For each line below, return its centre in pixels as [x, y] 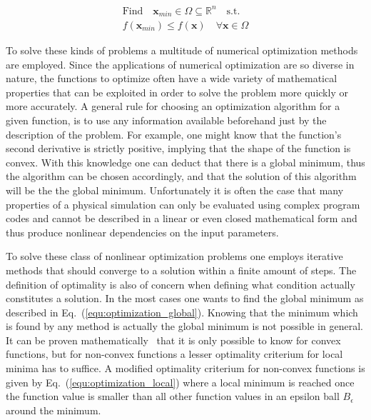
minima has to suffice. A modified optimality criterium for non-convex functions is [185, 368]
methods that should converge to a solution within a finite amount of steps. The [181, 270]
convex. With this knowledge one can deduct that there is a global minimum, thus [185, 162]
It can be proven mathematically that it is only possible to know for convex [173, 340]
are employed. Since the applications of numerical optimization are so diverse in [180, 64]
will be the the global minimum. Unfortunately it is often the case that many [175, 190]
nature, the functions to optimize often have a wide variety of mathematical [172, 78]
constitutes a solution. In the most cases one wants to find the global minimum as [185, 298]
